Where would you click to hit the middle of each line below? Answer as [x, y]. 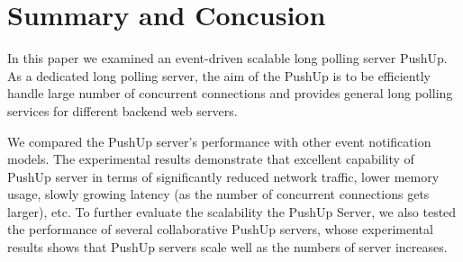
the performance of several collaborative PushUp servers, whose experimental [220, 229]
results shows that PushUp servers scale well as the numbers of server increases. [227, 247]
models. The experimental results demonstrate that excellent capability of [211, 159]
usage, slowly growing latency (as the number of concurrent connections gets [218, 194]
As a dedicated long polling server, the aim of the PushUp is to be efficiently [219, 75]
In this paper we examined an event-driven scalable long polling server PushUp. [227, 58]
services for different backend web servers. [123, 110]
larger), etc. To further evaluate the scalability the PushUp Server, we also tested [232, 211]
